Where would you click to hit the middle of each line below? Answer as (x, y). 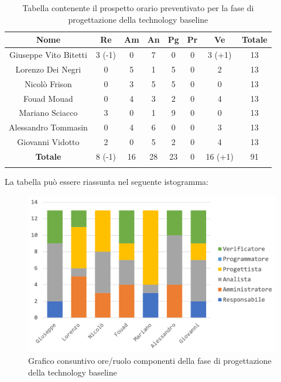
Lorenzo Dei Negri (48, 69)
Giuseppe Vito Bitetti (48, 55)
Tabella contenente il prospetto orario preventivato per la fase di (138, 8)
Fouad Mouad (48, 98)
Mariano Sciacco (48, 113)
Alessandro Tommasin (48, 127)
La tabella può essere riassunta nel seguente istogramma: (107, 182)
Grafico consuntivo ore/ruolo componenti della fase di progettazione (150, 360)
